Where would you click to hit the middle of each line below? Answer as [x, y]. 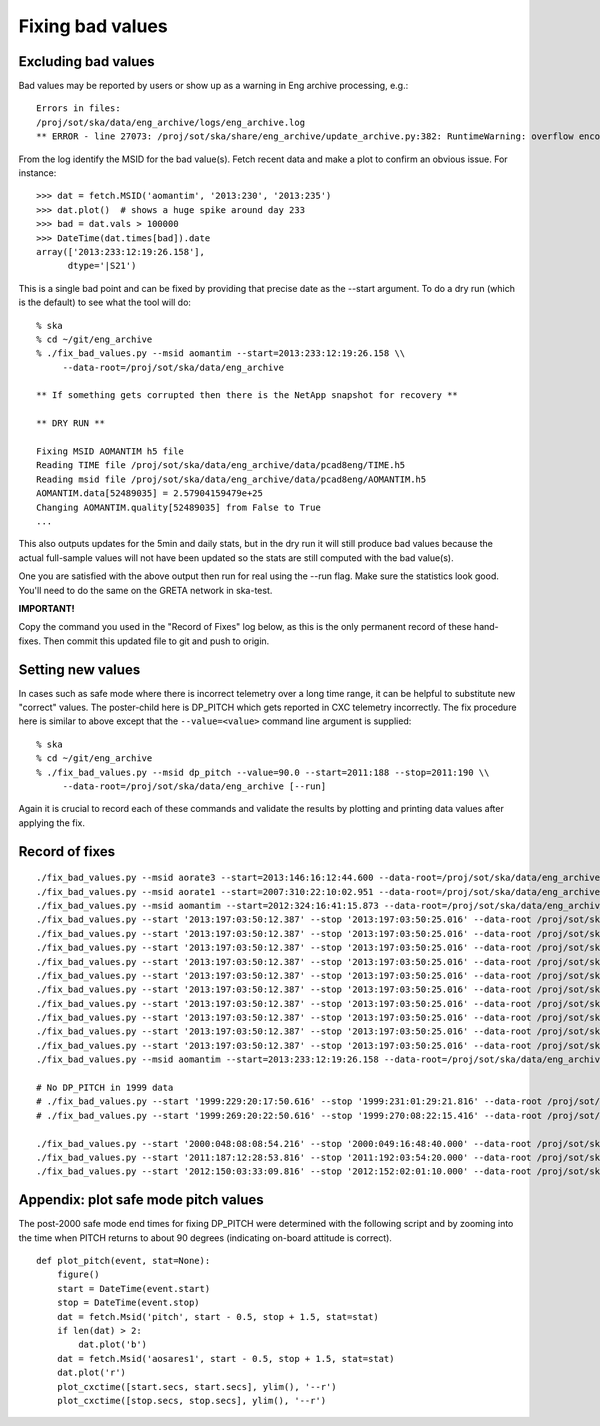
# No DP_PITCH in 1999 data [105, 1088]
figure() [78, 1274]
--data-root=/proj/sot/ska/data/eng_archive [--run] [194, 786]
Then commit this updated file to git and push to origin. [156, 641]
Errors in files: [78, 108]
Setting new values [79, 669]
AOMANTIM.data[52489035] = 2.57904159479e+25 [150, 493]
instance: [37, 173]
